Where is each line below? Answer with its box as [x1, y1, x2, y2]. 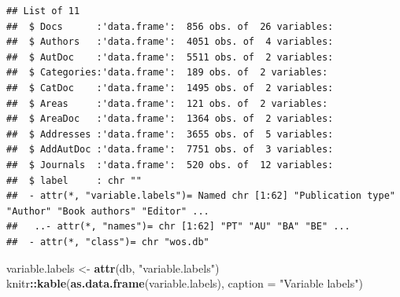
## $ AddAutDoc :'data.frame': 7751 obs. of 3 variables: [6, 144, 334, 156]
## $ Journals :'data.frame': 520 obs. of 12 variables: [6, 159, 334, 170]
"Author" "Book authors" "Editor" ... [6, 205, 209, 217]
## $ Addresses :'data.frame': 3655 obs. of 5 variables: [6, 128, 334, 140]
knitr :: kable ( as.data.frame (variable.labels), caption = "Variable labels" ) [6, 275, 363, 291]
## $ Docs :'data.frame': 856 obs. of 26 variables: [6, 20, 334, 32]
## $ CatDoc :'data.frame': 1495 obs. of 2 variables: [6, 82, 334, 93]
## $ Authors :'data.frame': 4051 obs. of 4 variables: [6, 36, 334, 48]
